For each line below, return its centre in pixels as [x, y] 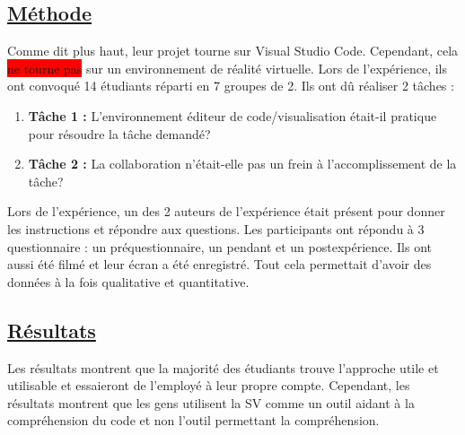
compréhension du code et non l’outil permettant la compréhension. [193, 420]
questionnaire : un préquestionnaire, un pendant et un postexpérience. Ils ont [220, 246]
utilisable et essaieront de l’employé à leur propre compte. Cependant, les [209, 385]
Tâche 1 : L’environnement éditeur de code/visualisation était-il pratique [232, 115]
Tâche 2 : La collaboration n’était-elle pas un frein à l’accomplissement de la [242, 164]
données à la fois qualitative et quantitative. [128, 281]
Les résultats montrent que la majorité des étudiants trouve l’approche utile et [223, 367]
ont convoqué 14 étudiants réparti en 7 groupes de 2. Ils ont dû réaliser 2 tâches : [231, 86]
